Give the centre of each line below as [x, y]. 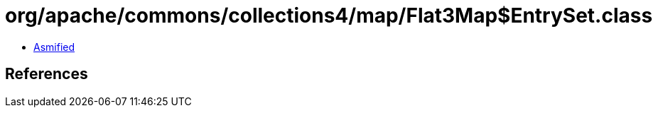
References [47, 74]
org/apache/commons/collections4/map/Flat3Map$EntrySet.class [329, 16]
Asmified [54, 47]
